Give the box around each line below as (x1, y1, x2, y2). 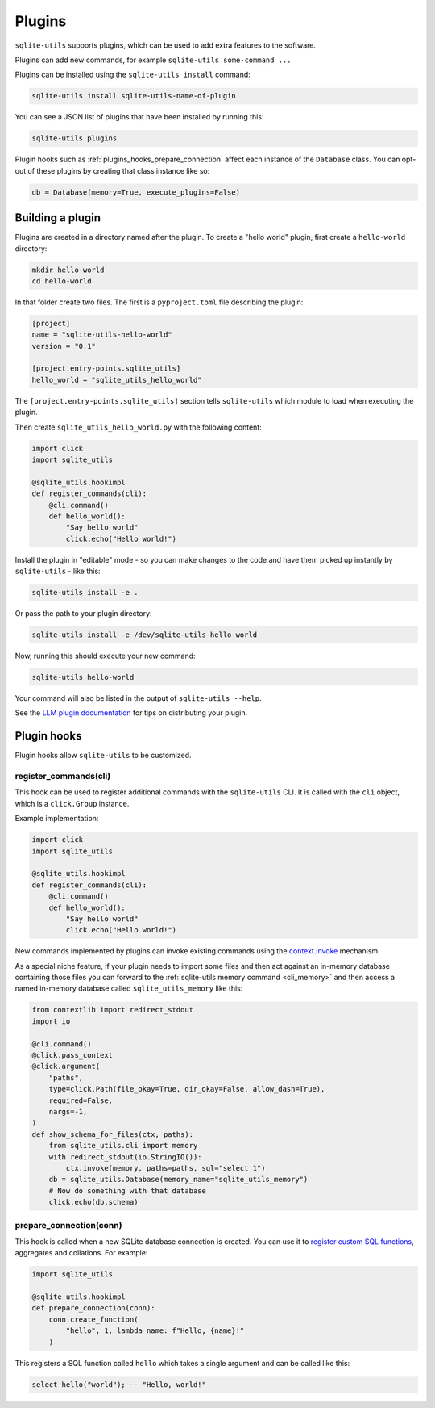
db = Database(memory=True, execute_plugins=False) (31, 187, 241, 197)
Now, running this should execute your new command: (14, 651, 197, 661)
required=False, (48, 1096, 113, 1105)
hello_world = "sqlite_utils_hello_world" (31, 375, 202, 384)
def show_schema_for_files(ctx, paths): (31, 1129, 193, 1138)
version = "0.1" (31, 342, 97, 350)
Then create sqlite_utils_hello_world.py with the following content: (14, 422, 262, 432)
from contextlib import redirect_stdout (31, 1005, 193, 1015)
